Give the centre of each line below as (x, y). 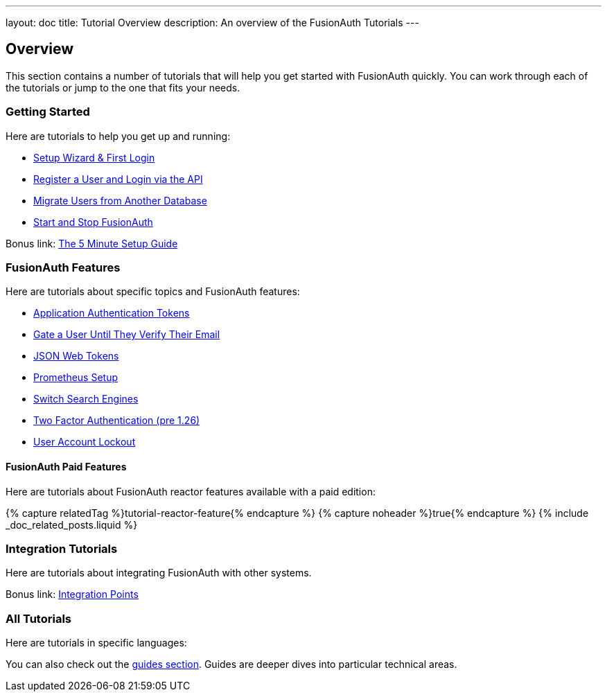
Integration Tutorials (62, 548)
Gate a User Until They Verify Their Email (127, 335)
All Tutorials (38, 618)
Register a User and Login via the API (118, 179)
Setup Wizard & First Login (94, 157)
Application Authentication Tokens (112, 313)
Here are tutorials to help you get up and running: (118, 136)
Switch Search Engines (86, 399)
